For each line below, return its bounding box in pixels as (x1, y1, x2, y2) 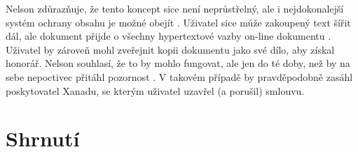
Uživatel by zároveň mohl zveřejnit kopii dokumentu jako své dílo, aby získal (6, 42, 335, 56)
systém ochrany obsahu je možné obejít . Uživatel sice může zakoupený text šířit (6, 15, 351, 29)
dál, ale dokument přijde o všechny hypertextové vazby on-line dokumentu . (6, 29, 331, 43)
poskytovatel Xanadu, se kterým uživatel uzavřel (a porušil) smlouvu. (6, 83, 305, 98)
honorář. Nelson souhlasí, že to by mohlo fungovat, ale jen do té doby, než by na (6, 56, 350, 70)
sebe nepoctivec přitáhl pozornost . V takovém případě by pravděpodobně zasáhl (6, 69, 353, 84)
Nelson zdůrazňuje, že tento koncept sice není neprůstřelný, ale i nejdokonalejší (6, 1, 344, 15)
